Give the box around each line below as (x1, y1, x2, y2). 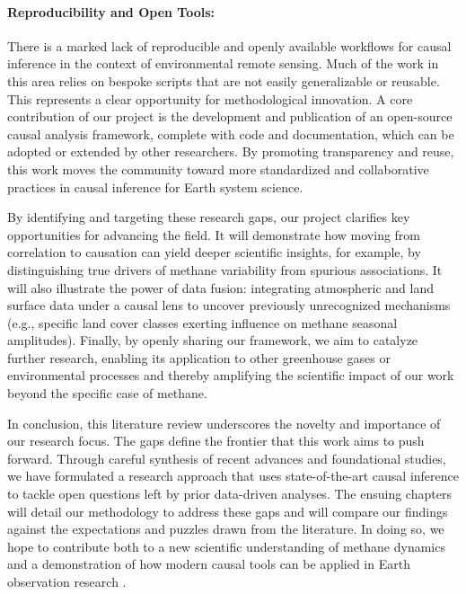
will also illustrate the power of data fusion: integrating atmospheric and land (7, 278, 434, 297)
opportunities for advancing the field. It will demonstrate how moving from (7, 225, 421, 244)
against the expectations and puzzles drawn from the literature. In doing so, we (7, 519, 444, 538)
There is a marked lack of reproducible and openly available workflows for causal (7, 36, 452, 55)
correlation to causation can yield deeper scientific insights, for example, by (7, 243, 421, 262)
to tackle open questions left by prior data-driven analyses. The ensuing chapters (7, 484, 452, 503)
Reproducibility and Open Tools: (7, 2, 215, 21)
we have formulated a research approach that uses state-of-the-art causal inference (7, 466, 460, 485)
